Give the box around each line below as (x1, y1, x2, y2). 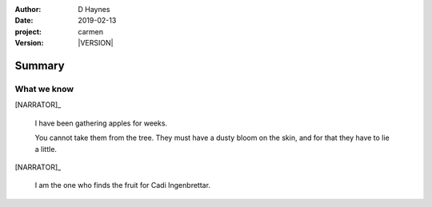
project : (14, 26, 42, 36)
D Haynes (78, 5, 110, 14)
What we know (14, 83, 74, 94)
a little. (34, 144, 58, 153)
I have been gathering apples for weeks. (34, 118, 168, 128)
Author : (14, 5, 42, 14)
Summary (14, 58, 65, 72)
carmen (78, 26, 104, 36)
